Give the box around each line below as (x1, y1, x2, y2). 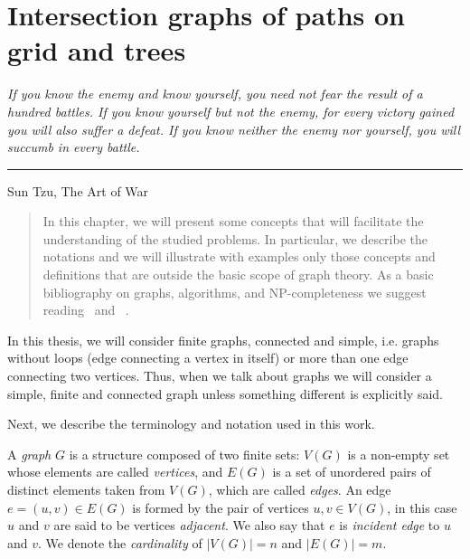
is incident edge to (339, 516, 440, 535)
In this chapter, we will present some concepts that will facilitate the (42, 212, 424, 231)
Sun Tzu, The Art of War (7, 181, 149, 200)
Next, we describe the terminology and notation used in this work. (7, 414, 375, 433)
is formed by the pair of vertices (132, 497, 309, 516)
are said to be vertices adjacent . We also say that (53, 516, 325, 535)
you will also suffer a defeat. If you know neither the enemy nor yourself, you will (7, 119, 461, 138)
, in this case (387, 497, 457, 516)
